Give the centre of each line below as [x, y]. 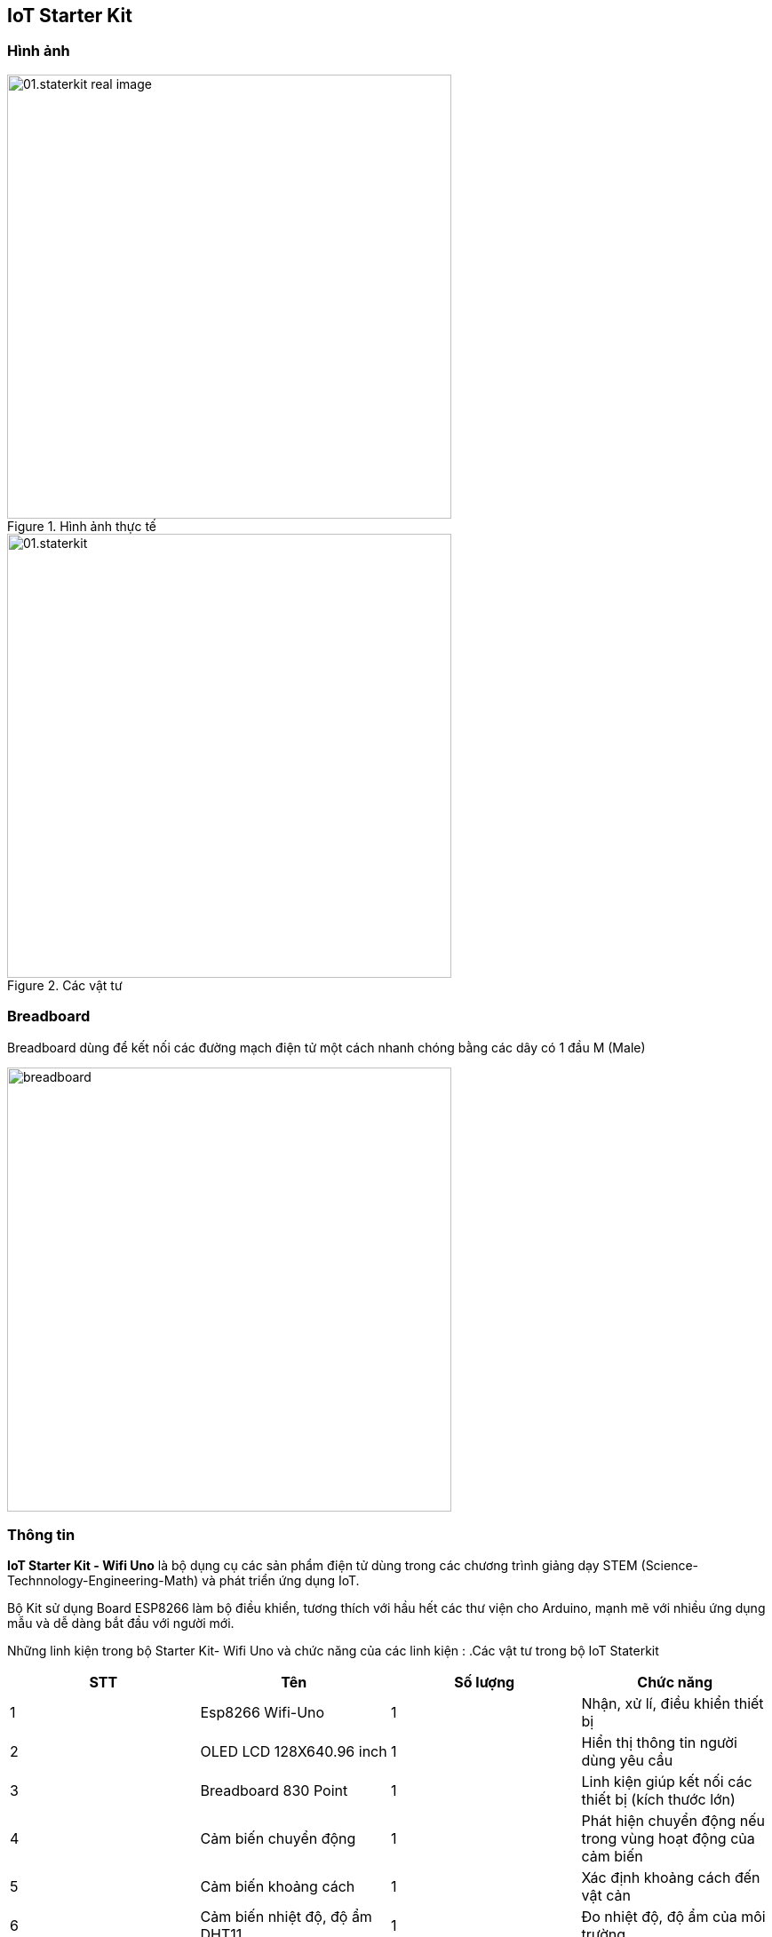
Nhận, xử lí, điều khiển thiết [673, 1704]
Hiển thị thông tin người [659, 1743]
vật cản [606, 1896]
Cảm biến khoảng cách [278, 1887]
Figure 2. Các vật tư [65, 985]
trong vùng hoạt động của [668, 1839]
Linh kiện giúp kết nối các [667, 1782]
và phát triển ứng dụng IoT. [281, 1581]
